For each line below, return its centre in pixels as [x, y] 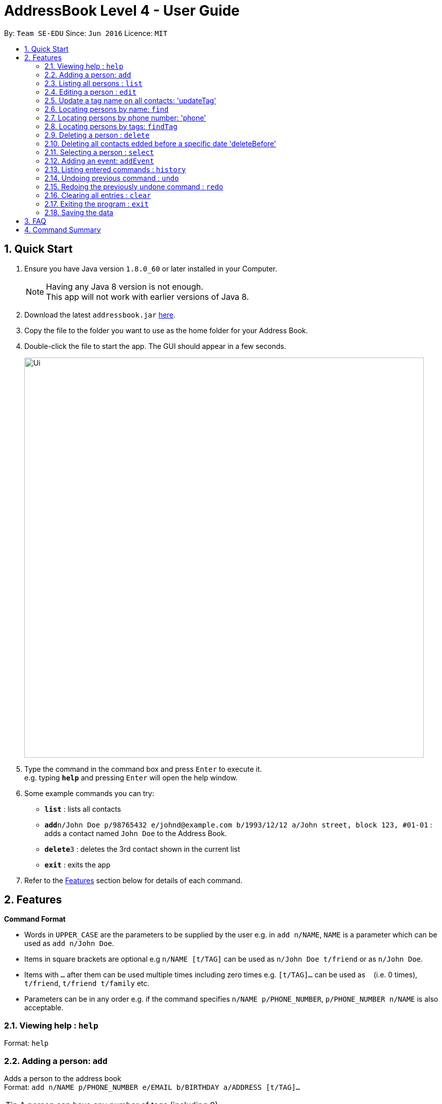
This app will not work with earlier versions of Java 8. [147, 297]
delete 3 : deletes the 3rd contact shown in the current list [142, 849]
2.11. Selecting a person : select [99, 152]
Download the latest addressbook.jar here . [100, 314]
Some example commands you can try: [89, 793]
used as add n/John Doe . [69, 943]
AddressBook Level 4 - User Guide [122, 11]
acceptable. [44, 1008]
